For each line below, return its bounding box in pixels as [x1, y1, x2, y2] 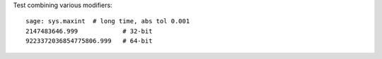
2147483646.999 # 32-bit [25, 27, 153, 35]
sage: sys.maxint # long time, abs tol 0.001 [25, 18, 190, 25]
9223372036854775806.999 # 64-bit [25, 37, 153, 45]
